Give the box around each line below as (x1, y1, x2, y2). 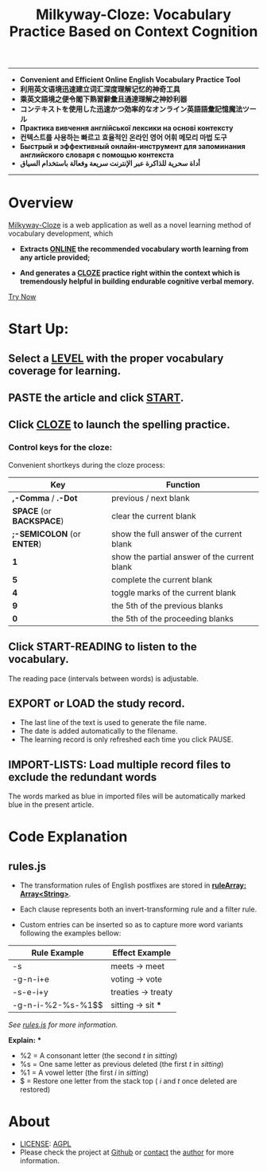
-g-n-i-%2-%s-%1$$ (12, 1000, 103, 1011)
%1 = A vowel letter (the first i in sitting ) (19, 1068, 149, 1077)
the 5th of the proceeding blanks (110, 613, 234, 624)
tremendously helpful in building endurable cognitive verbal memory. (19, 276, 254, 286)
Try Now (8, 292, 37, 302)
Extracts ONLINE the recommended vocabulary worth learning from (19, 245, 249, 254)
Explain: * (8, 1036, 42, 1045)
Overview (8, 194, 74, 212)
